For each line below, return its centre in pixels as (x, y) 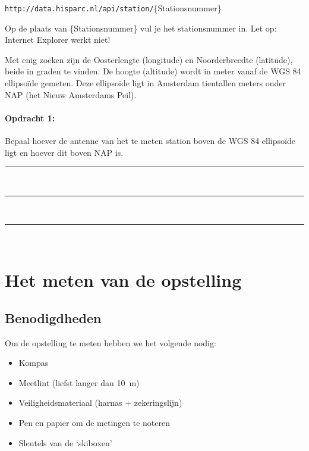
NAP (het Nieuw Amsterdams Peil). (71, 94)
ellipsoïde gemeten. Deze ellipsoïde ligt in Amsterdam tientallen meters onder (146, 83)
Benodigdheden (53, 317)
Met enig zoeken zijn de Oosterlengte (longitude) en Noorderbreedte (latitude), (149, 59)
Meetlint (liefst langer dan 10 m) (79, 382)
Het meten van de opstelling (123, 280)
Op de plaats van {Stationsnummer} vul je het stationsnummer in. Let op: (141, 28)
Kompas (34, 363)
